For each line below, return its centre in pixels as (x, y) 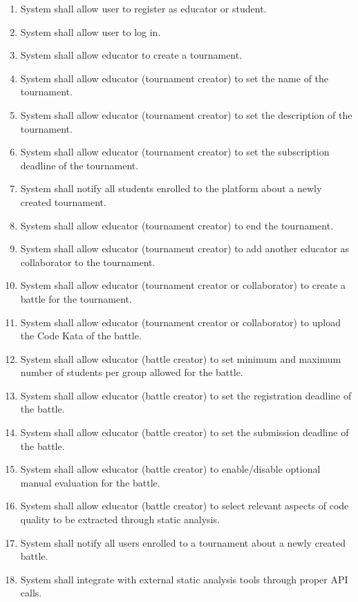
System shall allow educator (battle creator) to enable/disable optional (170, 469)
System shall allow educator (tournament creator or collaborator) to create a (183, 285)
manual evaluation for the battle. (90, 482)
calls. (31, 593)
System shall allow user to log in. (91, 31)
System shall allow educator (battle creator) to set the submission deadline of (185, 432)
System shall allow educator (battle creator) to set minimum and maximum (181, 358)
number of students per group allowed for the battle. (132, 372)
